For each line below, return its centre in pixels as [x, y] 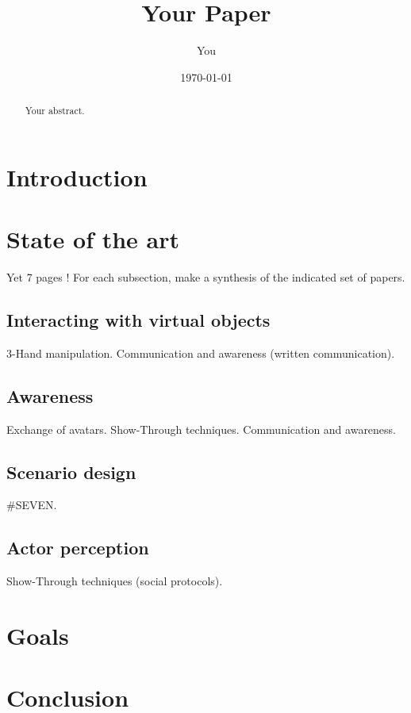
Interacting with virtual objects [138, 320]
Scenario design [71, 471]
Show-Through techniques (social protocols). [115, 581]
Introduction [77, 176]
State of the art [93, 239]
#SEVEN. [32, 505]
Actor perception [78, 548]
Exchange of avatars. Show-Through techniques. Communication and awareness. [202, 429]
